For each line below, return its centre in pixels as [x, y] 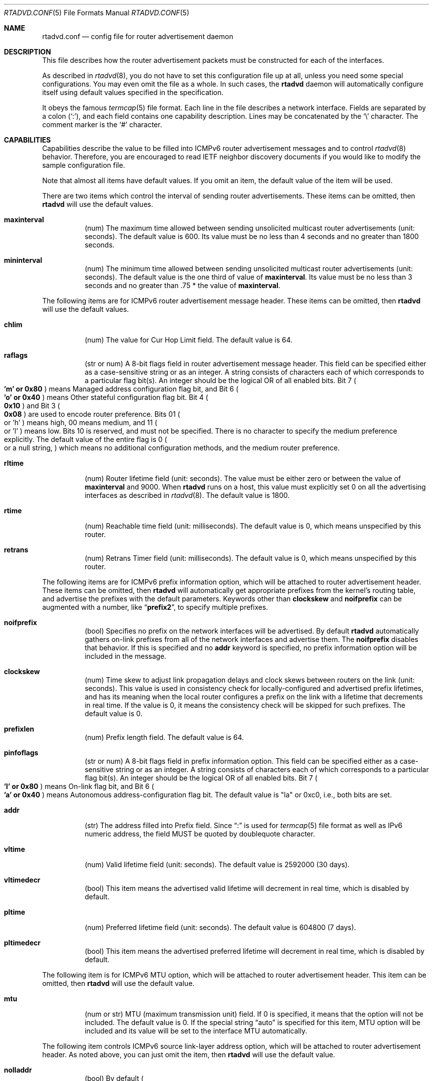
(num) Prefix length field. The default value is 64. [164, 737]
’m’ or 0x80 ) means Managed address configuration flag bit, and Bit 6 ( [121, 389]
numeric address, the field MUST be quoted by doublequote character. [200, 834]
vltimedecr [22, 880]
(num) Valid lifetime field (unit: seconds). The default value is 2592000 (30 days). [217, 864]
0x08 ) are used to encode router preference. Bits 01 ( [92, 414]
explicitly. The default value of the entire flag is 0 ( [86, 439]
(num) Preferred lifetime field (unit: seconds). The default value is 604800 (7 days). [220, 927]
